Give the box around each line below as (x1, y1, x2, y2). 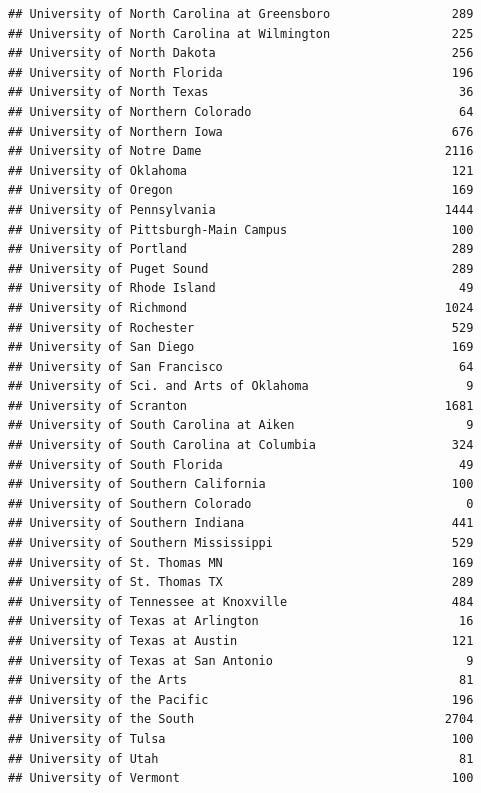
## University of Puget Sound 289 (8, 261, 474, 276)
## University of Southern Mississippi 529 (8, 536, 474, 551)
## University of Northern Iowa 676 (8, 124, 474, 139)
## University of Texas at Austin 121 (8, 634, 474, 648)
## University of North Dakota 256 (8, 46, 474, 61)
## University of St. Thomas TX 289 (8, 575, 474, 590)
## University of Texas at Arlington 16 (8, 614, 474, 629)
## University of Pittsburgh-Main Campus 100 (8, 222, 474, 237)
